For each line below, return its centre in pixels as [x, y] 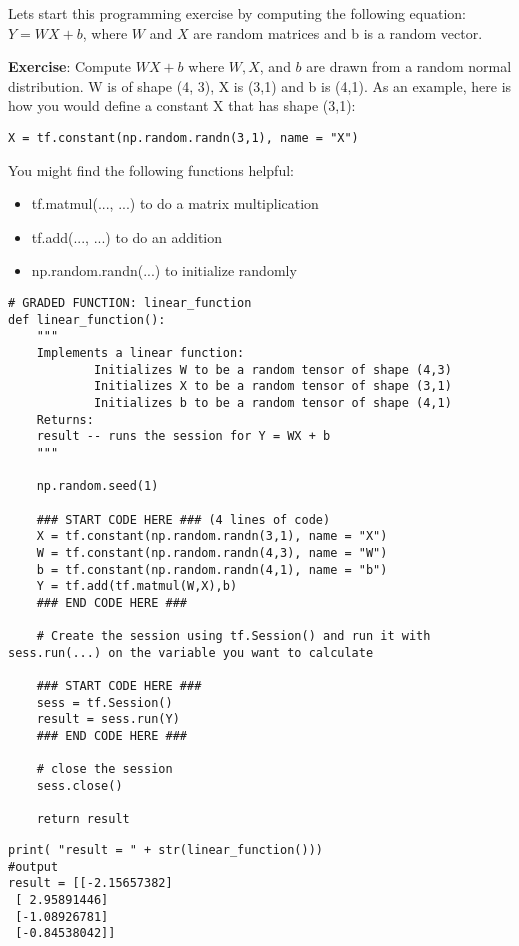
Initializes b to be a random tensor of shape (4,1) [272, 402]
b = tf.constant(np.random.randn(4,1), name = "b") [212, 569]
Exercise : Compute [70, 66]
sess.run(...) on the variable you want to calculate [191, 652]
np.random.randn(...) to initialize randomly [164, 270]
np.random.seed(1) [97, 486]
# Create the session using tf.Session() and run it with [233, 636]
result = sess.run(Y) [108, 719]
